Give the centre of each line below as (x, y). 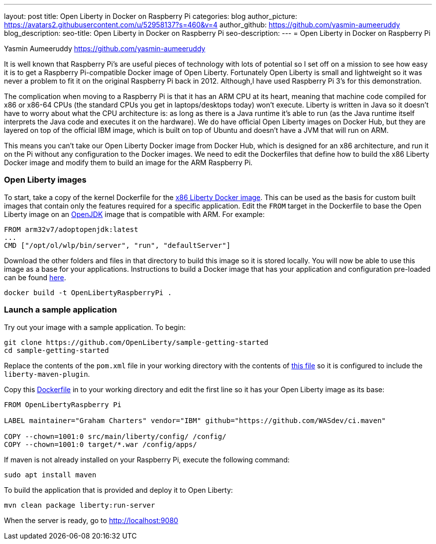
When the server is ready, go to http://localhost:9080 (91, 520)
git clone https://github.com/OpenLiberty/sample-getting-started (136, 342)
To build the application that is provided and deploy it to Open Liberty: (118, 490)
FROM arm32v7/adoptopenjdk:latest (71, 229)
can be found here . (35, 277)
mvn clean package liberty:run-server (80, 505)
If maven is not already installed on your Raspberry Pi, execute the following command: (147, 459)
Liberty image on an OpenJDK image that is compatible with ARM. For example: (134, 214)
